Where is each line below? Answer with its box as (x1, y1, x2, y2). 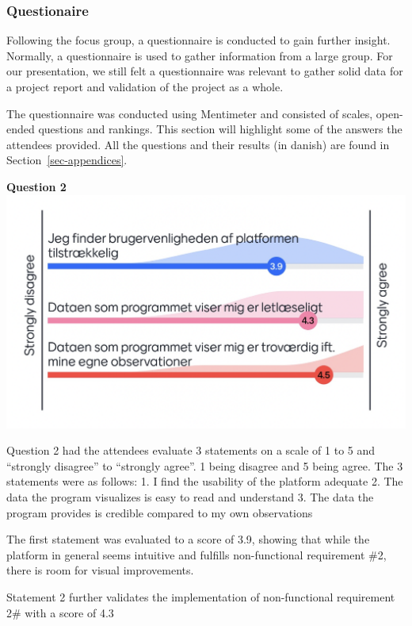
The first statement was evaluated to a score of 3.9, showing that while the (6, 531, 370, 547)
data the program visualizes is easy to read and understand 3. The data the (6, 489, 374, 505)
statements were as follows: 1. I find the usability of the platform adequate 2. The (6, 473, 403, 490)
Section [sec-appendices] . (6, 152, 128, 168)
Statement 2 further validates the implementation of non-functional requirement (6, 589, 395, 605)
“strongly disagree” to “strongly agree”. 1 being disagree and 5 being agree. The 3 (6, 457, 403, 474)
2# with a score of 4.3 (6, 604, 114, 620)
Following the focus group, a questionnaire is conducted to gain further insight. (6, 32, 391, 48)
